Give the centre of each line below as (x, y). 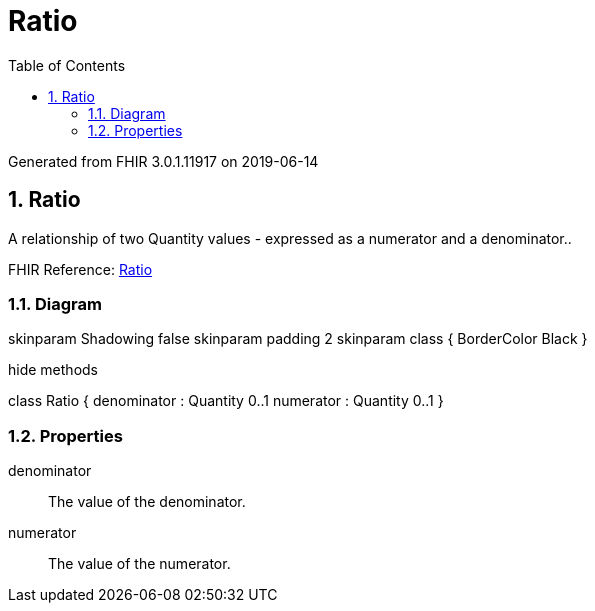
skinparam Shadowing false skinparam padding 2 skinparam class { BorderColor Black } (298, 339)
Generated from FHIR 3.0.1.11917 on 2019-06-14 (163, 161)
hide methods (53, 370)
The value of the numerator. (139, 564)
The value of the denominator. (147, 502)
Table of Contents (67, 65)
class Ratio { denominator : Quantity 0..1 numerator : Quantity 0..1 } (226, 401)
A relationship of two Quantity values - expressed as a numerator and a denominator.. (290, 238)
